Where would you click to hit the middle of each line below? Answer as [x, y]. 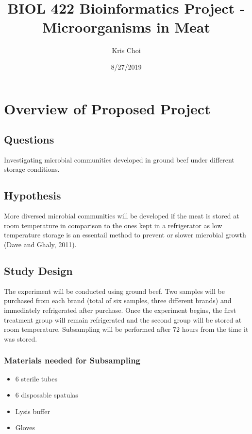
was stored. [21, 338]
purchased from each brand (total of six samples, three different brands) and [118, 300]
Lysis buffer [33, 411]
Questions [29, 139]
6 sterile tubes [36, 378]
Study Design [38, 271]
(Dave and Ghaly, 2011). [40, 244]
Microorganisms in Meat [126, 27]
